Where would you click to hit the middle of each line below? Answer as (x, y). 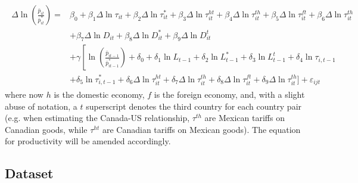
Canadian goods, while (46, 129)
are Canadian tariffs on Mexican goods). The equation (201, 129)
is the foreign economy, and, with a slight (229, 94)
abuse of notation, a (41, 106)
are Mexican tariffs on (245, 118)
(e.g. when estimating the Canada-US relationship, (97, 118)
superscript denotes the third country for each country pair (194, 106)
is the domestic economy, (99, 94)
